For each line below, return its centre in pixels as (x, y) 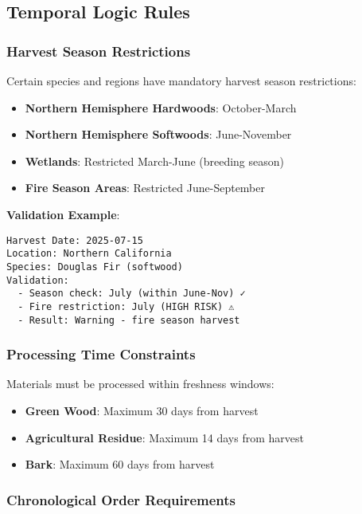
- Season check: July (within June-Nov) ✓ (132, 294)
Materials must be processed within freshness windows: (140, 384)
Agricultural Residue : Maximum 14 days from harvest (164, 437)
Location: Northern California (89, 254)
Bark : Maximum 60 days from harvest (120, 464)
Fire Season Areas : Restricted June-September (145, 188)
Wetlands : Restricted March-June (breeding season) (155, 161)
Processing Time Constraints (101, 354)
